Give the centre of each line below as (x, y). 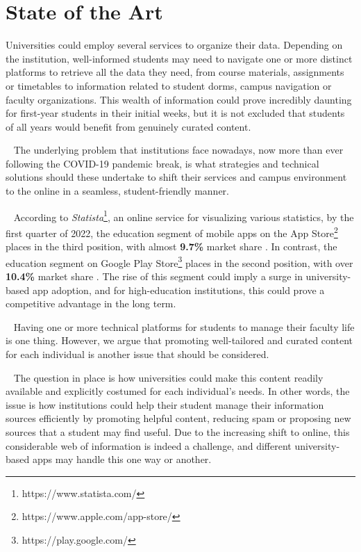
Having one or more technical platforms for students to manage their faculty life (184, 326)
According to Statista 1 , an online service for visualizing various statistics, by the (184, 216)
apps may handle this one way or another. (122, 459)
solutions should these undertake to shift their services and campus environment (176, 177)
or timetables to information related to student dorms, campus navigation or (169, 85)
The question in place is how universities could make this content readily (168, 377)
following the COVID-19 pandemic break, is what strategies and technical (162, 163)
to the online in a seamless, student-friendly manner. (117, 191)
